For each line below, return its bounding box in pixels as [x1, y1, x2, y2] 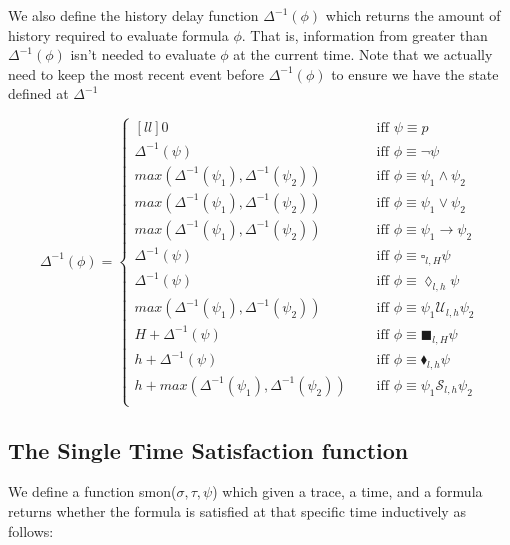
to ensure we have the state [331, 63, 499, 84]
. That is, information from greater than [241, 24, 488, 45]
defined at [8, 83, 69, 104]
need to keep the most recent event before [8, 63, 264, 84]
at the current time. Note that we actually [233, 44, 493, 65]
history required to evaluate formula [8, 24, 229, 45]
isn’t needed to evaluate [70, 44, 216, 65]
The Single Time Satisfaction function [8, 434, 409, 465]
